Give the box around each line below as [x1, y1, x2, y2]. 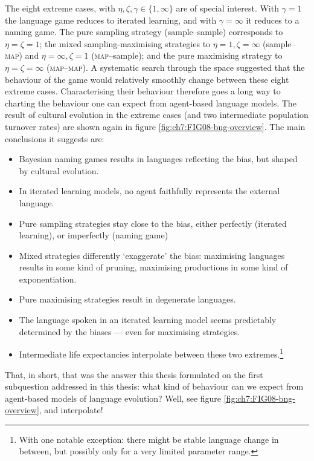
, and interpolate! [39, 404, 103, 416]
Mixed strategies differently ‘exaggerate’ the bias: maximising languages [19, 249, 285, 261]
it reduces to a [246, 13, 300, 26]
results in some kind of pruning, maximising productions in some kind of [19, 261, 288, 273]
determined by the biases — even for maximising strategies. [19, 325, 240, 338]
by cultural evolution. [19, 164, 99, 177]
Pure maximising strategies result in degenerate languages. [19, 293, 236, 306]
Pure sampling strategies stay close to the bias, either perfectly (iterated [19, 217, 287, 229]
